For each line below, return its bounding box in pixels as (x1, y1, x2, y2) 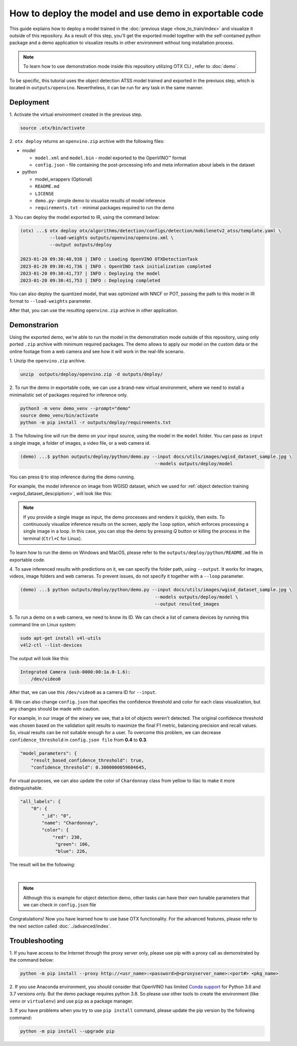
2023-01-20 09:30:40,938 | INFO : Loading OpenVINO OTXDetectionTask (20, 256, 198, 262)
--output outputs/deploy (49, 242, 112, 248)
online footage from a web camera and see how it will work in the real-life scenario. (9, 348, 185, 354)
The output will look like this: (9, 655, 70, 661)
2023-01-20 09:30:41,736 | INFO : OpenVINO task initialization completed (20, 263, 212, 269)
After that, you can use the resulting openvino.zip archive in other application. (9, 307, 178, 313)
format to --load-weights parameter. (9, 298, 92, 304)
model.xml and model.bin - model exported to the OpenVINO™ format (35, 155, 186, 161)
